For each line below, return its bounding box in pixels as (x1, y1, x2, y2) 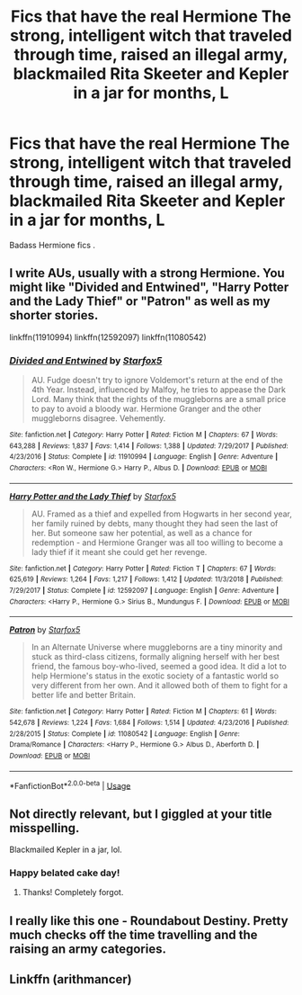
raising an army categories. (9, 941, 166, 956)
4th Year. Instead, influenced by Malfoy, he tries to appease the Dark (31, 384, 286, 395)
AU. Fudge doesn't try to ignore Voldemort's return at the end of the (31, 375, 283, 386)
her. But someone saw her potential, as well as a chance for (31, 527, 253, 538)
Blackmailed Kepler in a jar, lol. (9, 844, 123, 856)
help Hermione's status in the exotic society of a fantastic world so (31, 670, 280, 681)
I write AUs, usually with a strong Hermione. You (9, 265, 285, 281)
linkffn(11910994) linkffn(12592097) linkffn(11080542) (9, 331, 207, 343)
